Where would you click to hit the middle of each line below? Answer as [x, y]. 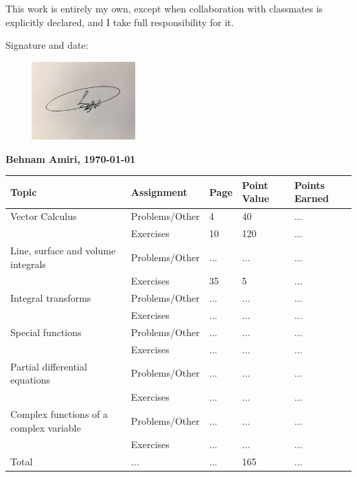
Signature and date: [47, 45]
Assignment [159, 191]
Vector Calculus [44, 216]
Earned [311, 198]
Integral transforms [51, 298]
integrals [28, 264]
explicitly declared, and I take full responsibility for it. [120, 22]
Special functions [46, 332]
